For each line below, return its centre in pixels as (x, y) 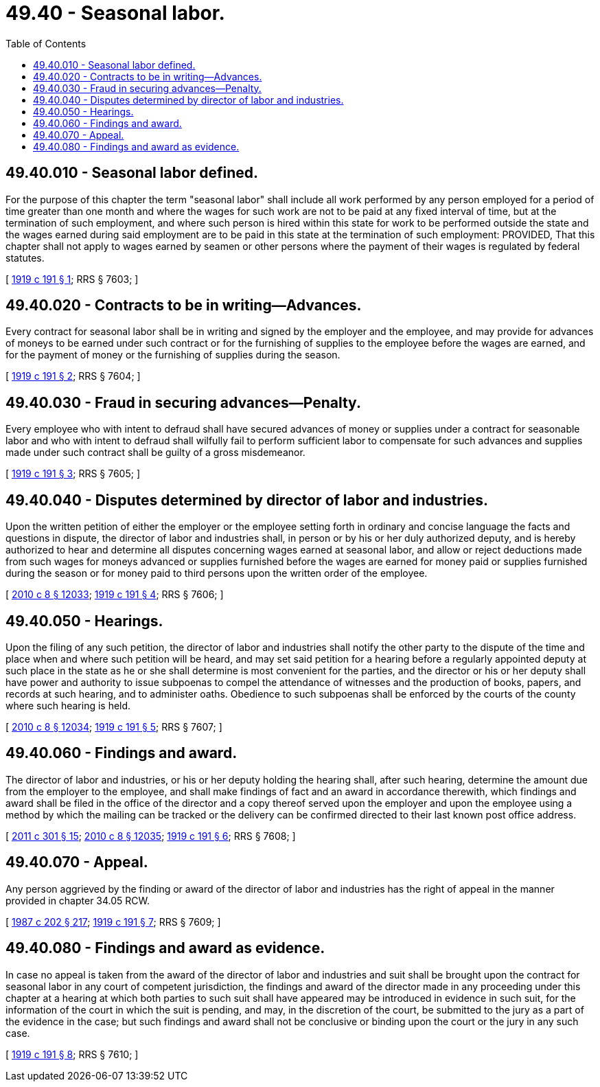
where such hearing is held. (68, 705)
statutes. (25, 258)
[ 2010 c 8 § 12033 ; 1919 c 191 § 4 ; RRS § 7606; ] (115, 595)
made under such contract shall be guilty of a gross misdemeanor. (155, 453)
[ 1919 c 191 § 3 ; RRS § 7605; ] (73, 474)
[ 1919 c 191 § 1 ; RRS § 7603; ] (72, 279)
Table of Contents (46, 43)
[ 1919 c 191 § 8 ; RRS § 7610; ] (72, 1054)
